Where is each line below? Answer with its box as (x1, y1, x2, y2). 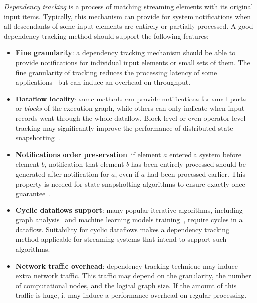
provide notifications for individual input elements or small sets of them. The (15, 57, 250, 67)
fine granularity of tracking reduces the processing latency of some (15, 67, 217, 77)
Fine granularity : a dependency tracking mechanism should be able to (15, 47, 236, 58)
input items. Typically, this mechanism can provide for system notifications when (4, 11, 251, 21)
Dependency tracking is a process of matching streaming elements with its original (4, 1, 253, 11)
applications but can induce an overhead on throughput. (15, 77, 191, 87)
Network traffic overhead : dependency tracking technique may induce (15, 260, 238, 271)
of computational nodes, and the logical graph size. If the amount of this (15, 280, 237, 290)
